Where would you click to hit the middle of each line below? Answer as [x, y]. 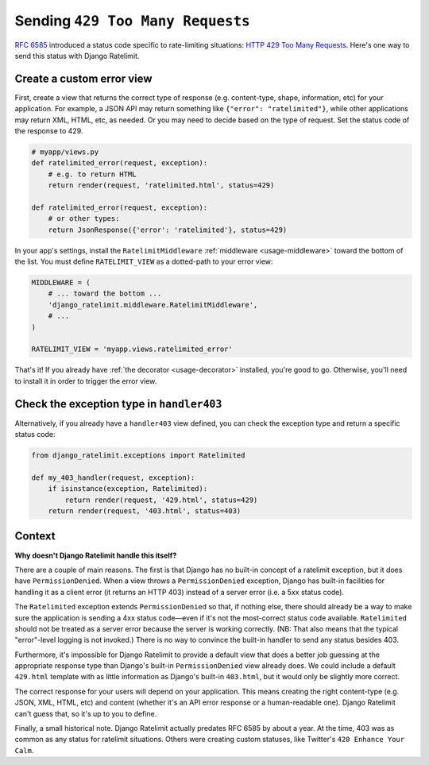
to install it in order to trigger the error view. [86, 381]
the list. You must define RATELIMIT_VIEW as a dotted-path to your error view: [144, 261]
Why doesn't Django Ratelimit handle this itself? [96, 555]
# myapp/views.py [65, 152]
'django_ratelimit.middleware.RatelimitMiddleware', [153, 305]
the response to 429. [49, 131]
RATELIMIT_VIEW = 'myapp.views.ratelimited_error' [132, 349]
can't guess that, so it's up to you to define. [86, 713]
